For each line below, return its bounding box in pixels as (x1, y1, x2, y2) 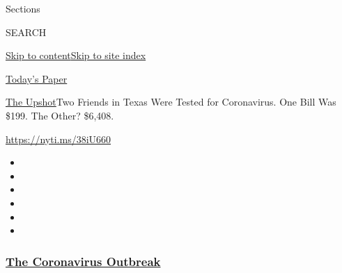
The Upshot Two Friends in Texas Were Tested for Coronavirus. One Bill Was (6, 94, 336, 109)
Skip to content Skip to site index (6, 48, 146, 63)
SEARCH (6, 24, 47, 39)
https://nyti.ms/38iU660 (6, 131, 111, 146)
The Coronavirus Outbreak (6, 252, 161, 270)
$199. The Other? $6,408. (6, 108, 114, 122)
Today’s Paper (6, 71, 68, 85)
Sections (6, 1, 40, 15)
